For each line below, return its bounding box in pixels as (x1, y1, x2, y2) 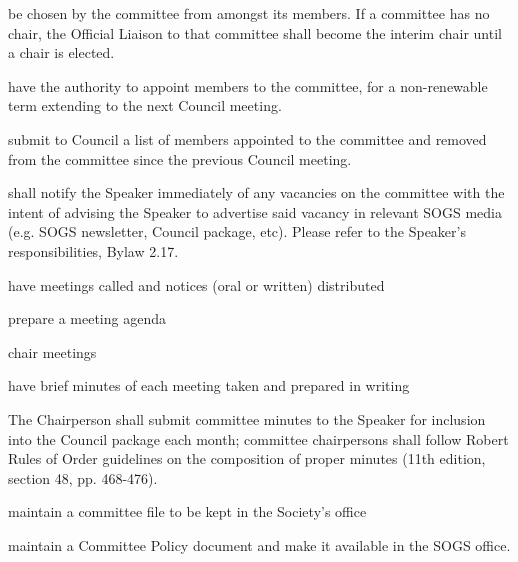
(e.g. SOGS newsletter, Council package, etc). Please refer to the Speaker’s (8, 221, 466, 242)
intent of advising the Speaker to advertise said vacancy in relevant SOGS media (8, 201, 502, 222)
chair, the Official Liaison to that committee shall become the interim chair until (8, 22, 502, 43)
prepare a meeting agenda (8, 308, 166, 329)
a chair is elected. (8, 42, 115, 63)
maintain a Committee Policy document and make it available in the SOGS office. (8, 534, 511, 555)
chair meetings (8, 341, 97, 362)
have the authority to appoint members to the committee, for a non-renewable (8, 75, 488, 96)
